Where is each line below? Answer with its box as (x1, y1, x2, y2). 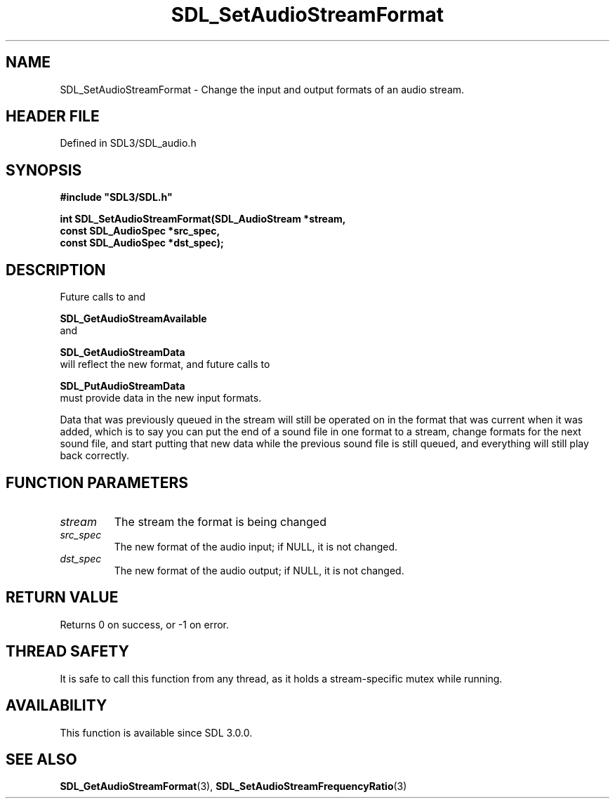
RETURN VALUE (6, 588, 119, 607)
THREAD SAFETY (6, 642, 129, 661)
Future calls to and (60, 291, 146, 303)
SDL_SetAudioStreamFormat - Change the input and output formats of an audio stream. (60, 83, 465, 95)
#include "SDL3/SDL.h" (60, 191, 173, 204)
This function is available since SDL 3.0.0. (60, 726, 253, 739)
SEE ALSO (6, 750, 77, 768)
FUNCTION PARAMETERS (6, 473, 188, 492)
